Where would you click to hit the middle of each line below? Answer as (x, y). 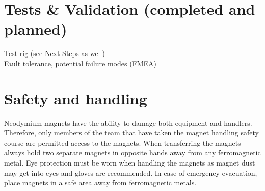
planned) (36, 29)
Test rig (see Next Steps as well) (55, 53)
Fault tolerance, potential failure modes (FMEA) (81, 63)
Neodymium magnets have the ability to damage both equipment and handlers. (128, 122)
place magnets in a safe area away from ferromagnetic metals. (100, 183)
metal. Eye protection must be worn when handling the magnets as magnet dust (130, 162)
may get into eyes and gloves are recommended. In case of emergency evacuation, (131, 172)
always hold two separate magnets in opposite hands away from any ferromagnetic (132, 153)
